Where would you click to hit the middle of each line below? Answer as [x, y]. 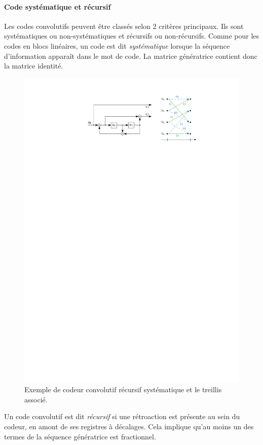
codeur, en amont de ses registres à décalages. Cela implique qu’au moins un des [129, 426]
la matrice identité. [34, 66]
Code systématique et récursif [58, 6]
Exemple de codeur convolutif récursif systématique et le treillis [123, 389]
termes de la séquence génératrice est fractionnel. [80, 436]
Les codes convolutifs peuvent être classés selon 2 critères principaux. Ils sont [124, 26]
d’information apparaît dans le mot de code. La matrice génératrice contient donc [131, 56]
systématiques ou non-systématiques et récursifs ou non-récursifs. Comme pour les [132, 36]
